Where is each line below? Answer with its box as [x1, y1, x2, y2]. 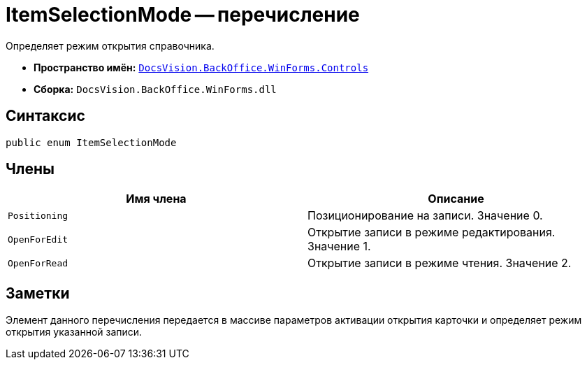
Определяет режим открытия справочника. [6, 39, 215, 52]
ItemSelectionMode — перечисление [6, 3, 360, 27]
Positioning [8, 210, 68, 221]
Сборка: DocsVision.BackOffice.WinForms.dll [34, 83, 277, 95]
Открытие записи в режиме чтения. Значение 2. [307, 256, 572, 271]
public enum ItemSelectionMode [6, 136, 177, 148]
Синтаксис [6, 107, 85, 125]
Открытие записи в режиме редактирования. [307, 225, 556, 240]
